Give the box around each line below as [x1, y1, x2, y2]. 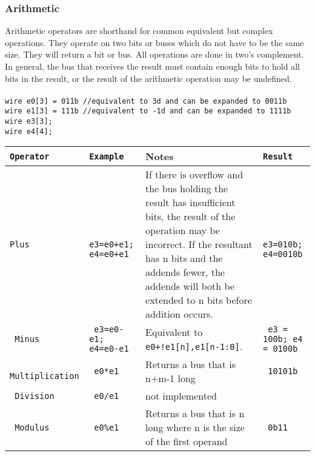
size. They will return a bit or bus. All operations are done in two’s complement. [5, 48, 304, 61]
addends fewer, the [145, 265, 225, 280]
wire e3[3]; [5, 117, 53, 126]
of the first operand [145, 434, 228, 449]
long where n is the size [145, 420, 245, 435]
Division [15, 391, 55, 401]
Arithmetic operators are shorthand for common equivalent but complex [5, 24, 273, 37]
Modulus [15, 422, 50, 432]
